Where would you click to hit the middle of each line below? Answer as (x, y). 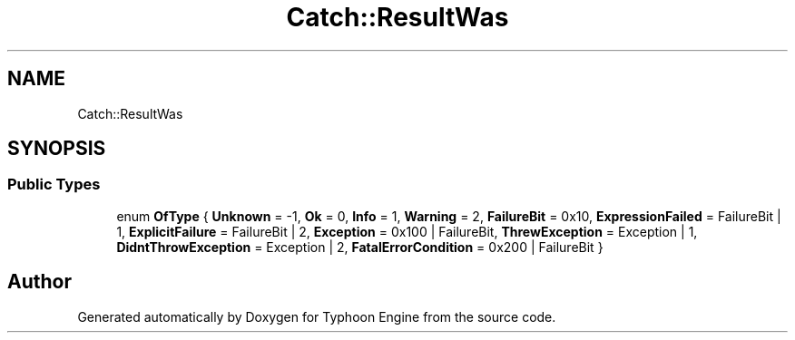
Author (39, 282)
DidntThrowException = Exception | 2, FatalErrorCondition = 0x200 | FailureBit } (360, 247)
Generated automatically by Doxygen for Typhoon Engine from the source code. (317, 316)
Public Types (54, 185)
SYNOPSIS (57, 149)
